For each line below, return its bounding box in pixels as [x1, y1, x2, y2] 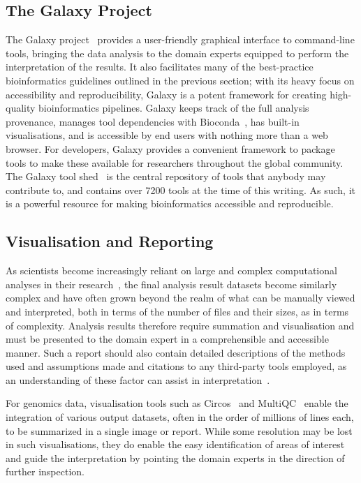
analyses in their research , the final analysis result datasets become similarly [6, 276, 337, 291]
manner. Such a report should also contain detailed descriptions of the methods [6, 345, 346, 359]
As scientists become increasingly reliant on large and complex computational [6, 263, 337, 278]
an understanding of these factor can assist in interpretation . [6, 372, 270, 387]
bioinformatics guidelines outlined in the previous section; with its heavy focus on [6, 73, 355, 87]
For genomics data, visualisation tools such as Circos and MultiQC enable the [6, 396, 348, 410]
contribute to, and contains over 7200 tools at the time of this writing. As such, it [6, 182, 355, 197]
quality [6, 101, 36, 115]
